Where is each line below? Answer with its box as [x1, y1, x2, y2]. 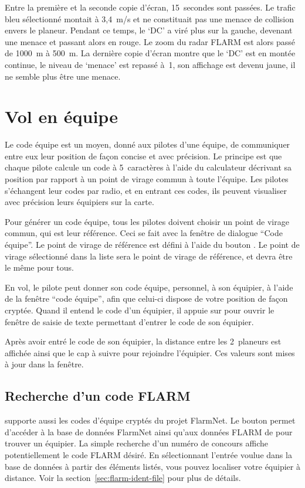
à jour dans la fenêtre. [5, 358, 84, 370]
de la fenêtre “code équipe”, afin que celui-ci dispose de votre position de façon [5, 292, 288, 305]
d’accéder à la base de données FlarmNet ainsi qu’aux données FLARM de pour [5, 425, 293, 438]
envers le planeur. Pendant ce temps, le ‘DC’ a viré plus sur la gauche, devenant [5, 24, 293, 36]
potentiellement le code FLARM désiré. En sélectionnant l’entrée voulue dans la [5, 448, 292, 460]
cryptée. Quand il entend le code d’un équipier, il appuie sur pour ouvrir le [5, 304, 274, 316]
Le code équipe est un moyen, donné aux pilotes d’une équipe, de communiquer [5, 138, 290, 151]
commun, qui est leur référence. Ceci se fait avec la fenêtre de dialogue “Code [5, 227, 283, 239]
